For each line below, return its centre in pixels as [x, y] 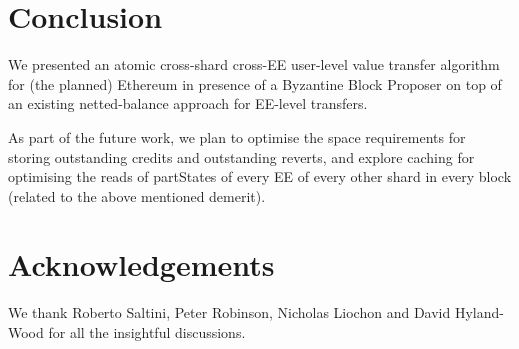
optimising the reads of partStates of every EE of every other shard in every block [260, 176]
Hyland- [479, 312]
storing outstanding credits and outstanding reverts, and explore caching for [241, 156]
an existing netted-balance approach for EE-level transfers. [188, 103]
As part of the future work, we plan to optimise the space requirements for [237, 136]
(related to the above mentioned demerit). [137, 195]
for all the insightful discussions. [147, 332]
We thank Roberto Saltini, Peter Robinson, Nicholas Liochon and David [229, 312]
